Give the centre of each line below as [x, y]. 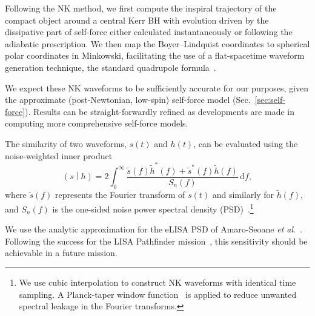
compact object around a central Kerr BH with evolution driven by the [137, 20]
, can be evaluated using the [246, 143]
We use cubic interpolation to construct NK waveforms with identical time [157, 282]
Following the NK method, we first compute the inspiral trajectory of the [141, 8]
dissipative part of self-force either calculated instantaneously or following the [149, 32]
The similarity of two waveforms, [66, 143]
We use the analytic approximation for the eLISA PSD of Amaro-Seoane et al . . [154, 229]
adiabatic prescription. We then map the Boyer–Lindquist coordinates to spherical [157, 43]
